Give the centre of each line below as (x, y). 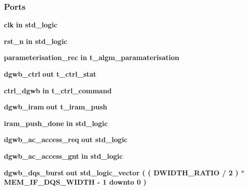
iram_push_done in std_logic (56, 123)
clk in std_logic (31, 25)
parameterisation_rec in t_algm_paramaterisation (92, 57)
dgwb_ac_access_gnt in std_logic (63, 156)
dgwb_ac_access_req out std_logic (66, 139)
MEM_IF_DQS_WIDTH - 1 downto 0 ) (75, 182)
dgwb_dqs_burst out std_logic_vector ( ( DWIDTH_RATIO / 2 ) (121, 172)
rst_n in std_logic (36, 41)
